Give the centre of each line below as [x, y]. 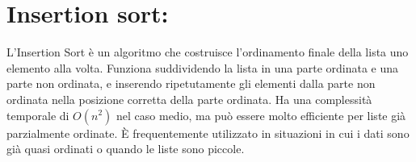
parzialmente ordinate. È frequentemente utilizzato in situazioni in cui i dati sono [208, 133]
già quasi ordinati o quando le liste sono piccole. [126, 149]
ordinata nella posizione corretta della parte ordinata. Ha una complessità [189, 99]
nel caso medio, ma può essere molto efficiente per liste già [261, 115]
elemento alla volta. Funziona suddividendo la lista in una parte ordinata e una [203, 67]
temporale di [38, 115]
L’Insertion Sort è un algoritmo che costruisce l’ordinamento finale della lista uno [208, 52]
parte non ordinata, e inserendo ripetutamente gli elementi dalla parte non [191, 83]
